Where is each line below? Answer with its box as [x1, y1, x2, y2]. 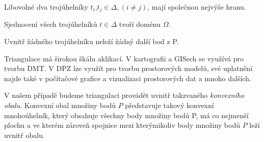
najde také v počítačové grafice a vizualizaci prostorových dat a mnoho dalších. [4, 73, 251, 83]
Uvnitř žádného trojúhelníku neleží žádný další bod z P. [4, 36, 179, 47]
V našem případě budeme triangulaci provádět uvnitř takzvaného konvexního [4, 90, 245, 100]
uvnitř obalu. [4, 129, 45, 140]
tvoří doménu [119, 19, 161, 29]
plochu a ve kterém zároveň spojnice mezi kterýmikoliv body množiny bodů [4, 120, 240, 130]
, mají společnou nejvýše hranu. [147, 2, 246, 12]
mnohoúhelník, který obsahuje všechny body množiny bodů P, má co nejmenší [4, 110, 249, 120]
